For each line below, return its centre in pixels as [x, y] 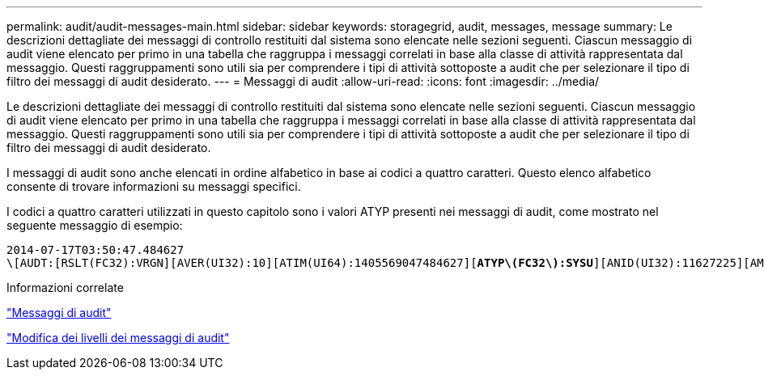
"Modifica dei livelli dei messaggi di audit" [118, 338]
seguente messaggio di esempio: [95, 225]
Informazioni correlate [65, 287]
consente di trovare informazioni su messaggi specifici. [154, 186]
